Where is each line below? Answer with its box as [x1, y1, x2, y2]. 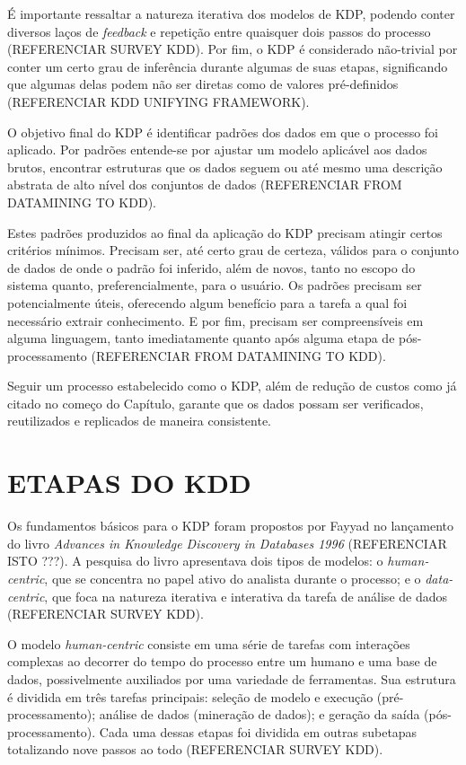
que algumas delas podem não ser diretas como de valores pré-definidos [7, 75, 399, 93]
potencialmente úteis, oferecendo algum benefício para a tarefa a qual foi [7, 293, 408, 312]
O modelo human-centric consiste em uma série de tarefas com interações [7, 634, 410, 653]
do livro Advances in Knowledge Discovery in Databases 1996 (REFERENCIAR [7, 533, 447, 552]
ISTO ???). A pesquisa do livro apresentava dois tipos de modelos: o [7, 551, 383, 570]
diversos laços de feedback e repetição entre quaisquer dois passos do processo [7, 22, 431, 40]
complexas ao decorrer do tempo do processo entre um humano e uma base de [7, 652, 437, 671]
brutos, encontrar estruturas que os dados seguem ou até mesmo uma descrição [7, 157, 443, 176]
